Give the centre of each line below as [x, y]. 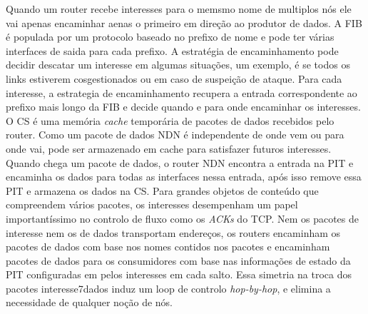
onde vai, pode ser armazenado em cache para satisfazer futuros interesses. [169, 148]
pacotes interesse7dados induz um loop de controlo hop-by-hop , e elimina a [168, 288]
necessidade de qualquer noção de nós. [89, 302]
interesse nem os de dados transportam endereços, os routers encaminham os [173, 232]
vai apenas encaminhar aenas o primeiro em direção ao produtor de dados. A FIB [184, 22]
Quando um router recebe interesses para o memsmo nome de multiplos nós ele [179, 9]
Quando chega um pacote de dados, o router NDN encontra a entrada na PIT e [180, 162]
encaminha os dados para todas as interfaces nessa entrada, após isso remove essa [184, 177]
